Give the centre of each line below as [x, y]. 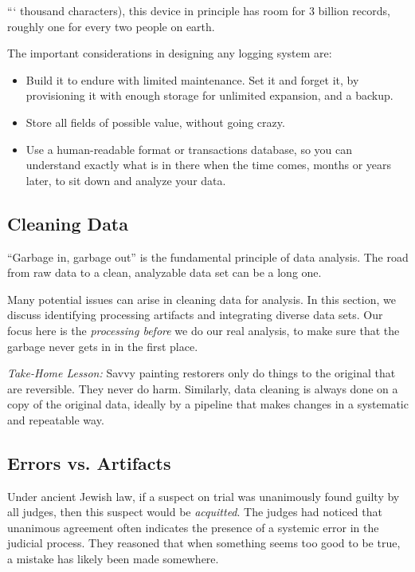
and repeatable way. [56, 419]
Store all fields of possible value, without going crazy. [155, 122]
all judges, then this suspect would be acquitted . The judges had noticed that [195, 512]
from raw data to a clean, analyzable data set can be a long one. [164, 272]
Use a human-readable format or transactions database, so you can [189, 149]
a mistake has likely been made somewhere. [113, 559]
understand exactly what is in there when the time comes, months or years [209, 165]
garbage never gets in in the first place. [103, 346]
